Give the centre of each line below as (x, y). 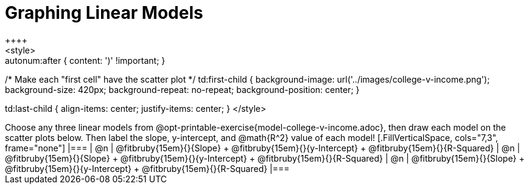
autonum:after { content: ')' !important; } (85, 60)
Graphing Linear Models (104, 13)
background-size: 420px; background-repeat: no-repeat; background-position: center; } (182, 89)
